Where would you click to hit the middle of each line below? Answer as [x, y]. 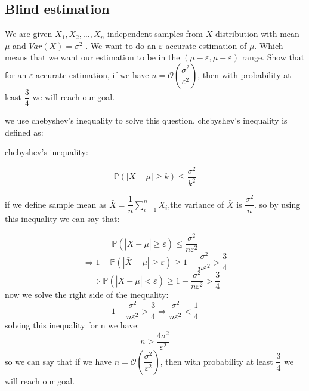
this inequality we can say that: [62, 219]
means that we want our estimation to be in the [92, 57]
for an [16, 74]
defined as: [24, 132]
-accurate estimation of [205, 45]
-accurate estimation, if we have [91, 74]
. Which [269, 45]
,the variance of [196, 204]
